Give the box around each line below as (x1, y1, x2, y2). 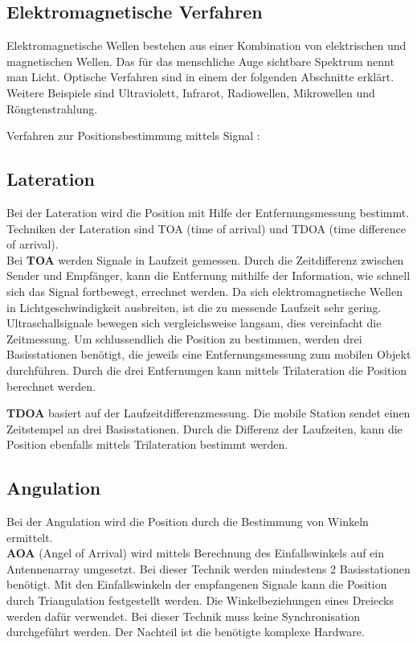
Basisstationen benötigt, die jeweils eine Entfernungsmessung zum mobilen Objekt (6, 346, 411, 363)
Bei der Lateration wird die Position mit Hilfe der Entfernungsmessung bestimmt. (6, 203, 410, 220)
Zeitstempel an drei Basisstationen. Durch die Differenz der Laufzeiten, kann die (6, 420, 403, 437)
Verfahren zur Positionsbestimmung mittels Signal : (6, 127, 260, 144)
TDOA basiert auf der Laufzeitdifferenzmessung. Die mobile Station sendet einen (6, 405, 411, 421)
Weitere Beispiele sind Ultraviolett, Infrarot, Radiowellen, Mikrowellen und (6, 84, 375, 101)
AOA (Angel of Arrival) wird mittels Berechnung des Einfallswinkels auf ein (6, 544, 385, 561)
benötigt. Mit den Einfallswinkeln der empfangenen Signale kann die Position (6, 576, 387, 593)
